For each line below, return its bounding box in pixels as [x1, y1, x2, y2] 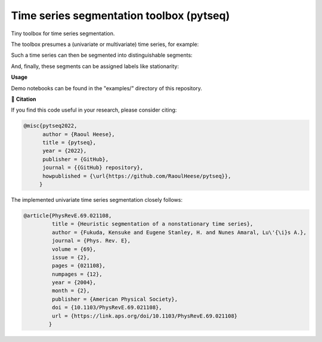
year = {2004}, [51, 279, 97, 286]
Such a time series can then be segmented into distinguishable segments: [11, 51, 193, 59]
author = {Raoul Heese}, [42, 131, 116, 137]
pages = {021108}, [51, 263, 106, 269]
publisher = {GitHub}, [42, 156, 109, 162]
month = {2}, [51, 287, 90, 294]
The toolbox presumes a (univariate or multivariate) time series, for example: [11, 41, 199, 48]
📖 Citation [11, 95, 36, 103]
